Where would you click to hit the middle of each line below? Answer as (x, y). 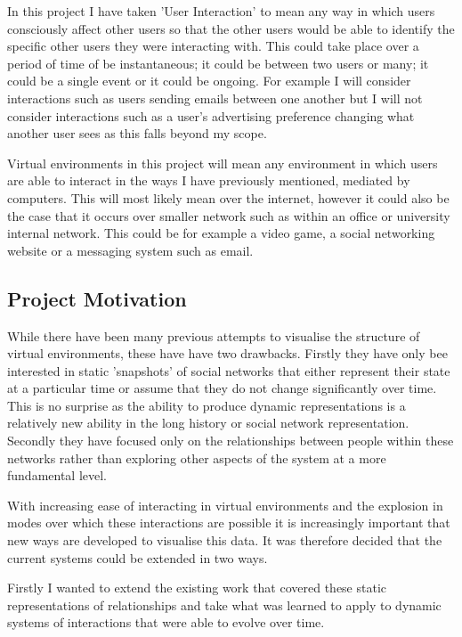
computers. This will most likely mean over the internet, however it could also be (228, 197)
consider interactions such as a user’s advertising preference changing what (211, 115)
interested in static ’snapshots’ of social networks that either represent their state (229, 370)
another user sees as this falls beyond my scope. (137, 133)
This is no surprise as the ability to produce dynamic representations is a (207, 405)
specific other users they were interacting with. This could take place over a (213, 46)
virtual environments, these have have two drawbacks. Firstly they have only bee (227, 353)
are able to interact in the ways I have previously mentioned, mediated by (209, 180)
